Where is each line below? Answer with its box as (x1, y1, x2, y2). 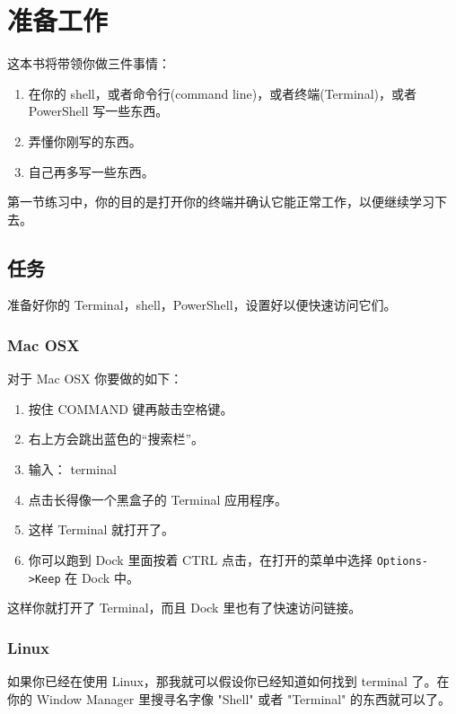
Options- (376, 554, 428, 568)
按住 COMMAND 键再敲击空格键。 (28, 399, 233, 418)
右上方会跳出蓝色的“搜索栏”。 (28, 429, 205, 448)
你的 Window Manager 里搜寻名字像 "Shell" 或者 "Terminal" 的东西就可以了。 (7, 689, 451, 708)
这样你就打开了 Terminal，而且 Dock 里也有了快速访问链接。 (7, 598, 362, 617)
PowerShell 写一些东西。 (28, 101, 169, 120)
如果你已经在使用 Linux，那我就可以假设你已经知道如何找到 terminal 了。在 (7, 671, 450, 690)
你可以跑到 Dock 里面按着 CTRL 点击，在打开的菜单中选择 (28, 550, 373, 569)
